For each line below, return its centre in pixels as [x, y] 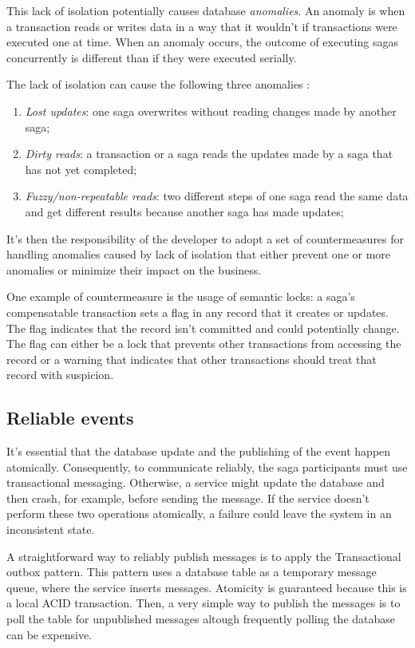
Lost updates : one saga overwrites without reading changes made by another [211, 111]
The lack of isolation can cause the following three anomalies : [158, 84]
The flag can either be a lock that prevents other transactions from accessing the [204, 344]
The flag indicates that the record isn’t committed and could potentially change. [203, 328]
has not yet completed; [81, 169]
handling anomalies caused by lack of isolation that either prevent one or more [199, 254]
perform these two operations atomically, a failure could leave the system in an [199, 514]
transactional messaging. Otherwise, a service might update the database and [196, 482]
